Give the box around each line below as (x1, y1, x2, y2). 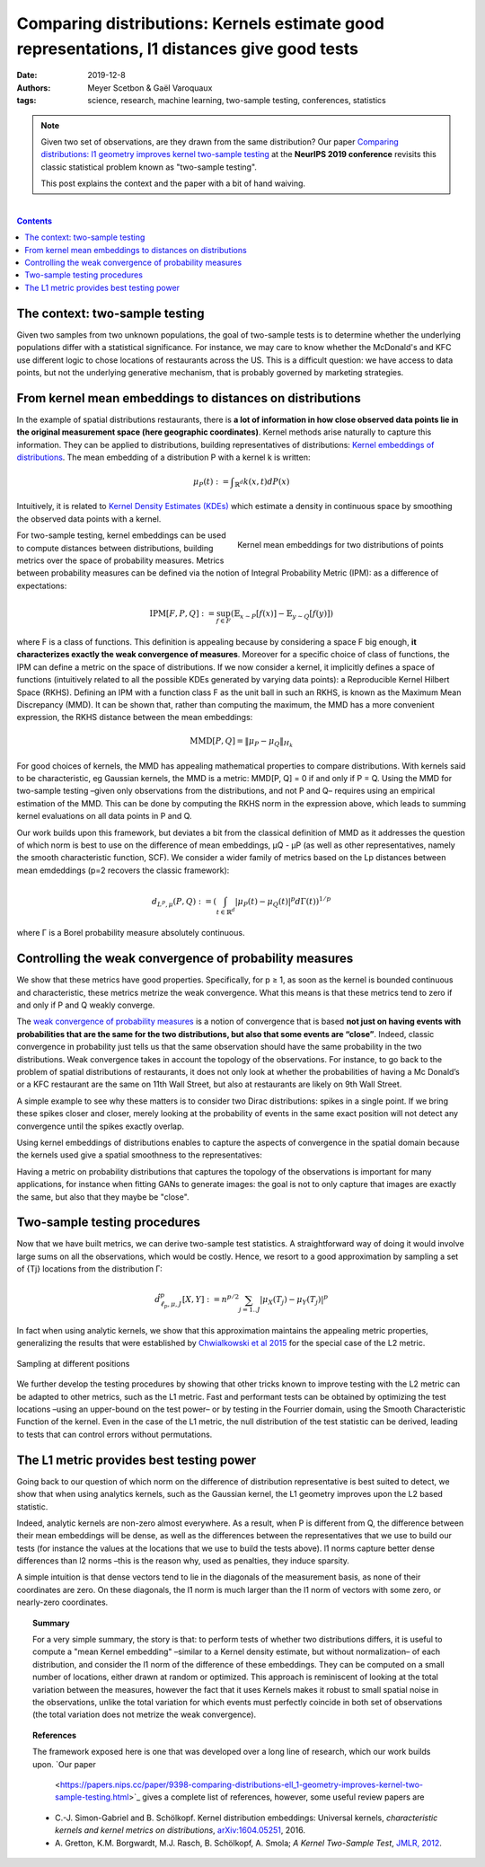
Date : (16, 70, 38, 81)
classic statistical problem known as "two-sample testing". (40, 162, 258, 172)
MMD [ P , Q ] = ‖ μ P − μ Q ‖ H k (190, 735, 294, 749)
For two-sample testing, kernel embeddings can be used (16, 530, 226, 541)
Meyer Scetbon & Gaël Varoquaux (87, 82, 213, 93)
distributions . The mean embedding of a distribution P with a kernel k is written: (16, 452, 311, 462)
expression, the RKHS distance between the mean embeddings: (16, 712, 253, 723)
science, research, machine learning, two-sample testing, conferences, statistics (87, 95, 386, 106)
